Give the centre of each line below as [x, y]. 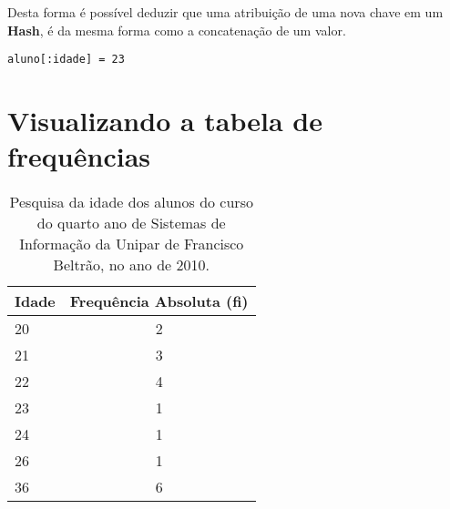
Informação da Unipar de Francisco [132, 244]
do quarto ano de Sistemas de [131, 223]
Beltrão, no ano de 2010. [131, 265]
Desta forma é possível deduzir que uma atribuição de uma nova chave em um [225, 12]
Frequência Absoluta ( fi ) [159, 301]
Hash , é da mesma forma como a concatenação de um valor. [177, 30]
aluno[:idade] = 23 [66, 60]
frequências [79, 156]
